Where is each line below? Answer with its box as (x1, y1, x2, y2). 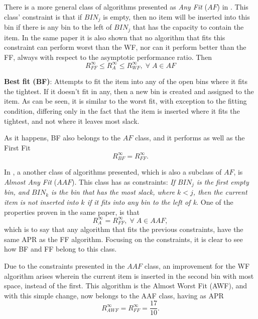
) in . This (217, 2, 248, 12)
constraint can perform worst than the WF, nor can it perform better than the (4, 42, 246, 52)
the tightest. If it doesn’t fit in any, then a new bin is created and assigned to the (4, 86, 254, 96)
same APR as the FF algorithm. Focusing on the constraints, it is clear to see (4, 233, 243, 244)
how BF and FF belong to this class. (4, 244, 117, 254)
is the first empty (196, 176, 249, 187)
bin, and (4, 187, 30, 197)
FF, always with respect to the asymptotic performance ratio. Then (4, 51, 212, 62)
